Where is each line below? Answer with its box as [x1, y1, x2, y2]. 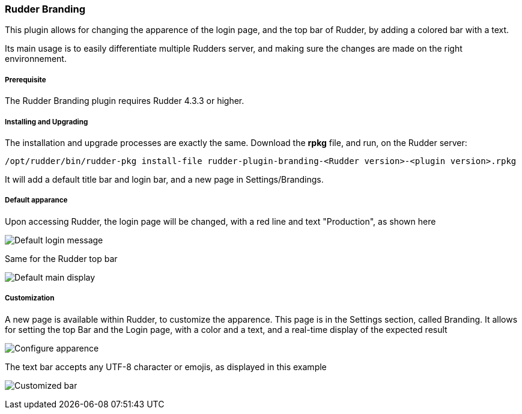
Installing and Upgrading [5, 117, 88, 126]
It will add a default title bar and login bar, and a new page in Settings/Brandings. [5, 174, 324, 184]
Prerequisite [5, 75, 46, 84]
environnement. [5, 53, 67, 64]
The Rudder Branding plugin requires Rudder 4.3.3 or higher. [5, 96, 244, 106]
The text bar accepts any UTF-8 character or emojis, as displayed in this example [5, 361, 327, 372]
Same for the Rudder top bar [5, 253, 118, 264]
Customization [5, 294, 55, 303]
